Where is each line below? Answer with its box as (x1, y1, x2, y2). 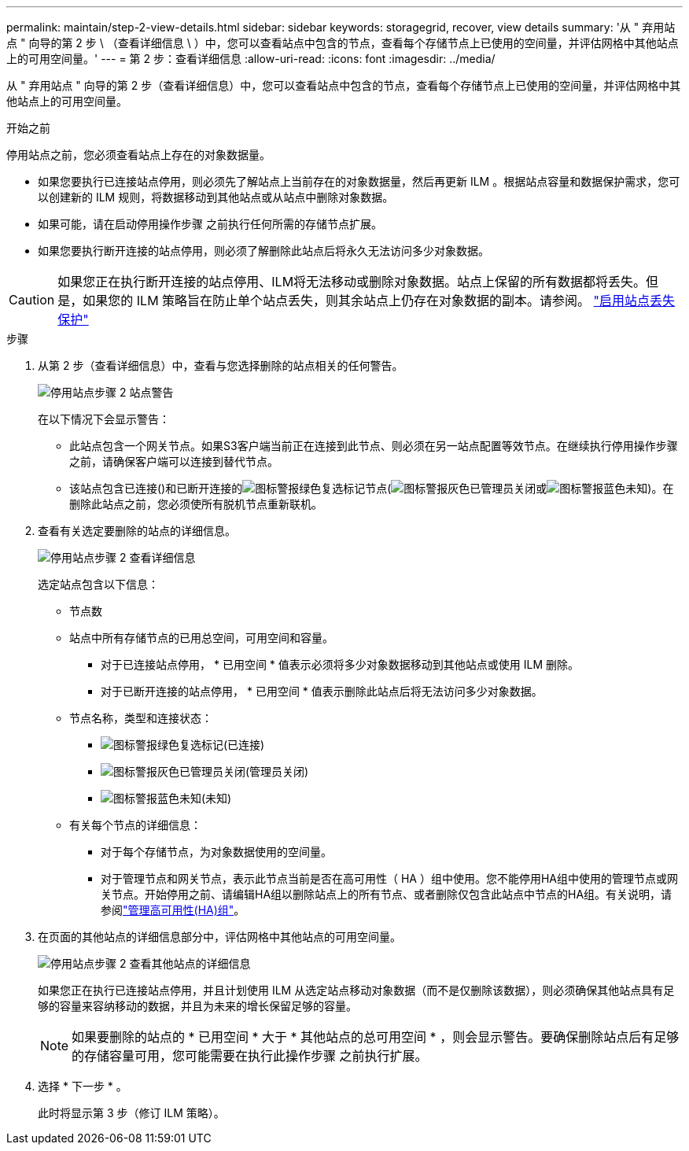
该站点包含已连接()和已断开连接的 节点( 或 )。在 (69, 481, 674, 495)
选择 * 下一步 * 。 (38, 1079, 127, 1093)
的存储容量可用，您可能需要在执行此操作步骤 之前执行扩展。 (72, 1048, 428, 1064)
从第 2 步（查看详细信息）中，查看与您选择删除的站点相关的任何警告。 (38, 359, 403, 372)
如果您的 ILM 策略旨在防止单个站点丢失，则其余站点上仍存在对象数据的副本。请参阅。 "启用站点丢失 (83, 293, 676, 308)
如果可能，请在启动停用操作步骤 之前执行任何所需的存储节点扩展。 (38, 217, 382, 231)
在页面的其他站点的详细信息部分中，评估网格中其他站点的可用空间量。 (38, 930, 401, 943)
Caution (9, 292, 55, 308)
